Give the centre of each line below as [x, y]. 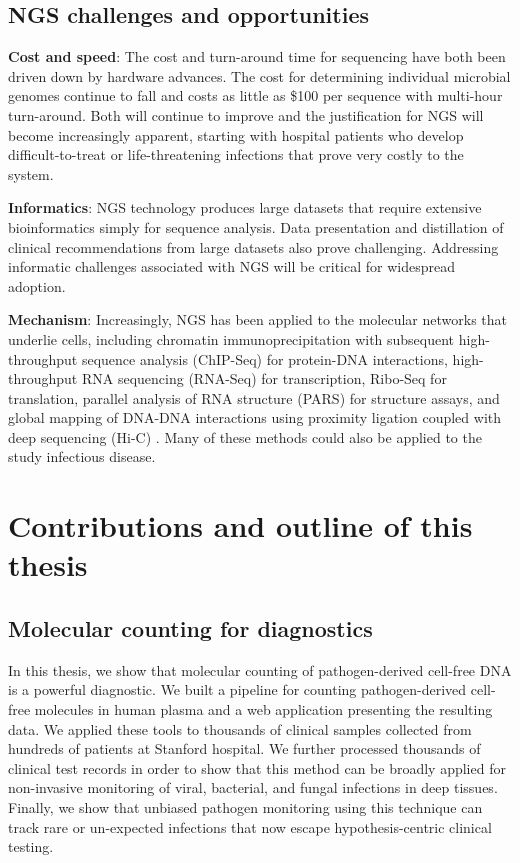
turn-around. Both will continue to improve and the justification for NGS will [246, 114]
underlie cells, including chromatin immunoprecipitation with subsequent [231, 338]
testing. [31, 846]
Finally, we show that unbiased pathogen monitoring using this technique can [245, 807]
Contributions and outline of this [240, 525]
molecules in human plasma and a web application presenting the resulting [263, 709]
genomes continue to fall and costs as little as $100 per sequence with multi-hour [255, 95]
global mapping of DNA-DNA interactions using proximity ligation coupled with [255, 417]
